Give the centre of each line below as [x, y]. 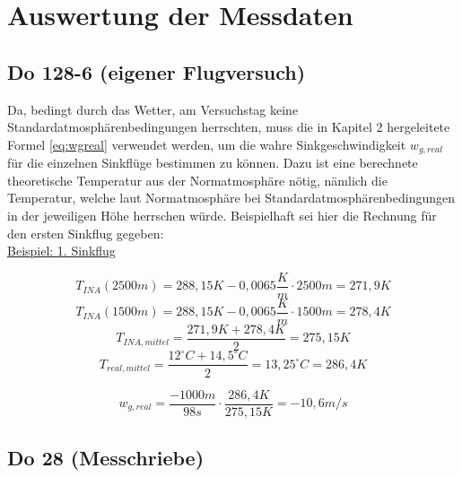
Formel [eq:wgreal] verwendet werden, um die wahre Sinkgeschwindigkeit [207, 144]
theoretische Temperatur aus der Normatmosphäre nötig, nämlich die [197, 180]
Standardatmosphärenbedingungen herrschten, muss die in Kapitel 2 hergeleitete [229, 127]
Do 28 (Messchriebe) [106, 457]
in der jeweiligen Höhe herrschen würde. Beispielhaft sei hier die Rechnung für [222, 215]
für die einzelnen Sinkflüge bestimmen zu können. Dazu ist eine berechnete [213, 163]
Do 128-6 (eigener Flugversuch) [157, 71]
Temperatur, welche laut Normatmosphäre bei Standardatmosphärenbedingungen [231, 198]
